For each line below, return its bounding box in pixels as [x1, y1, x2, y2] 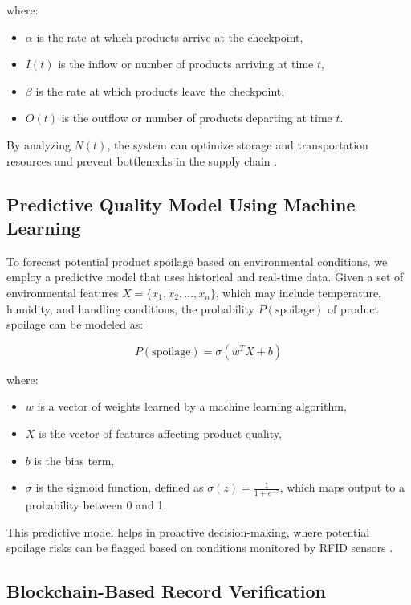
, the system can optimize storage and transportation [107, 136, 368, 153]
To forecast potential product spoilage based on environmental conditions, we [6, 252, 388, 269]
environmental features [6, 284, 119, 300]
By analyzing [6, 136, 71, 153]
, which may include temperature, [215, 284, 382, 300]
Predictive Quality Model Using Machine [6, 191, 356, 216]
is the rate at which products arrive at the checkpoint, [36, 28, 303, 45]
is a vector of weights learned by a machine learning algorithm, [37, 398, 347, 415]
